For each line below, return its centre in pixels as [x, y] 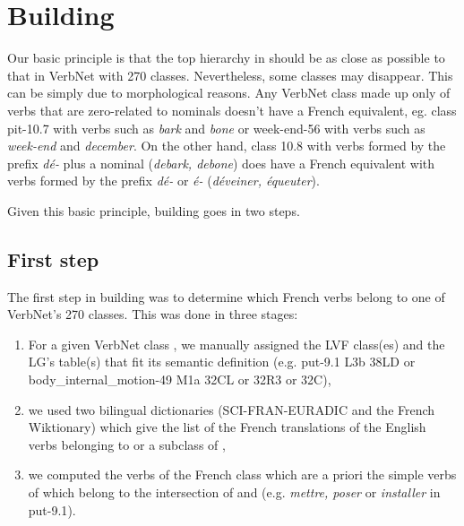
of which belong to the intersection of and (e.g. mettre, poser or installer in [234, 492]
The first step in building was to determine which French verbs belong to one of [226, 296]
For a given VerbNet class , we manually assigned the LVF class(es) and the [236, 344]
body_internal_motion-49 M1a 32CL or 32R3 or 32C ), [180, 379]
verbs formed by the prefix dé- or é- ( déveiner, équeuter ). [163, 181]
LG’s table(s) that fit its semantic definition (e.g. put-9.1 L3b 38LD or [222, 362]
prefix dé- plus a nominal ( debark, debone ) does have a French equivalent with [221, 163]
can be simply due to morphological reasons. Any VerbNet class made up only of [229, 93]
